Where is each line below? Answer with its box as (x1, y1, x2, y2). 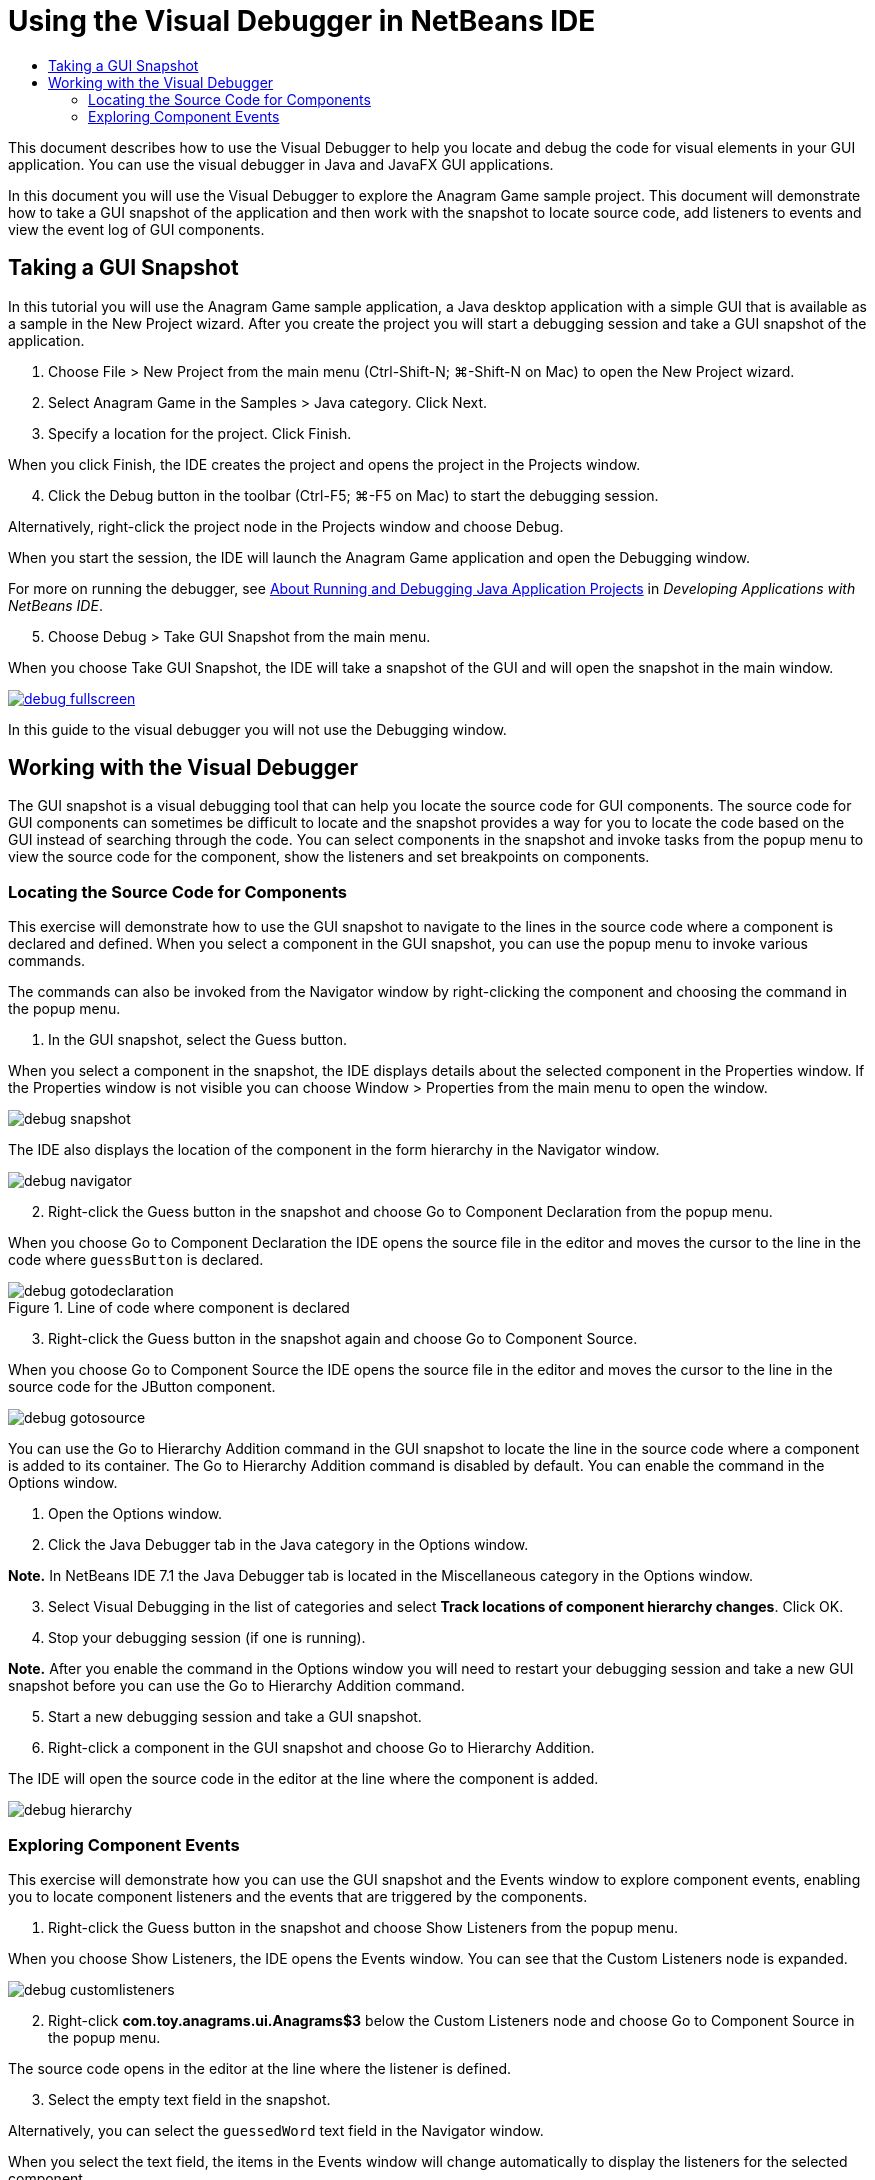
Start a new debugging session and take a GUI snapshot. (48, 1708, 422, 1726)
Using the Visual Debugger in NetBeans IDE (8, 4, 596, 38)
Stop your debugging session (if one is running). (48, 1629, 366, 1647)
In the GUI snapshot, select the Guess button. (48, 1031, 347, 1049)
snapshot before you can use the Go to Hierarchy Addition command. (8, 1677, 465, 1695)
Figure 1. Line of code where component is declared (8, 1299, 350, 1317)
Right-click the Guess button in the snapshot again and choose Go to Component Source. (48, 1330, 638, 1348)
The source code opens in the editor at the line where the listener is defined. (8, 2059, 512, 2077)
